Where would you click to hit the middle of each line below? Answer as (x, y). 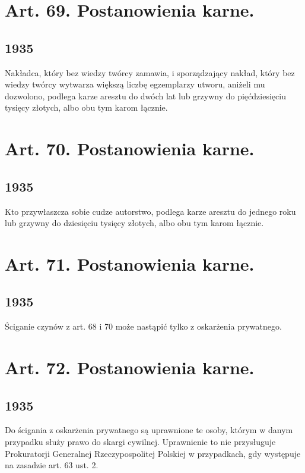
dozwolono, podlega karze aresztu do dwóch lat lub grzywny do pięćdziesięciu (145, 95)
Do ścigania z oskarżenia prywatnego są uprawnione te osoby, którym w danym (149, 430)
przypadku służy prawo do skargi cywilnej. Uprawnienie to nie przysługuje (140, 442)
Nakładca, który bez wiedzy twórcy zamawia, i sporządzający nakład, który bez (150, 72)
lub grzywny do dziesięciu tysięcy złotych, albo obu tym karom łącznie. (134, 223)
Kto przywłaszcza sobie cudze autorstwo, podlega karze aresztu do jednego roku (150, 211)
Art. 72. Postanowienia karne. (130, 367)
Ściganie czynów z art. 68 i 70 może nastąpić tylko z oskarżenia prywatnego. (143, 326)
